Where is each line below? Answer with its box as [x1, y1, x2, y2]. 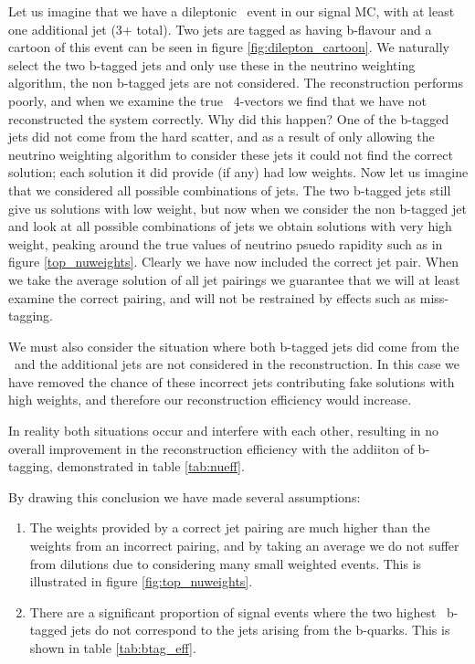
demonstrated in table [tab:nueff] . [57, 457, 245, 476]
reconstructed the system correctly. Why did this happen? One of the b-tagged [8, 109, 449, 128]
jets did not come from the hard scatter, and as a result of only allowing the [8, 127, 435, 146]
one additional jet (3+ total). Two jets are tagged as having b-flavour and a [8, 19, 432, 38]
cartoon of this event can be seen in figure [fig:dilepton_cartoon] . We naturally [8, 37, 449, 57]
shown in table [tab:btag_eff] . [29, 638, 196, 657]
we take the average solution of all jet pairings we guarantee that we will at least [8, 269, 460, 289]
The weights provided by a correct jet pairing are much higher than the [29, 518, 430, 537]
